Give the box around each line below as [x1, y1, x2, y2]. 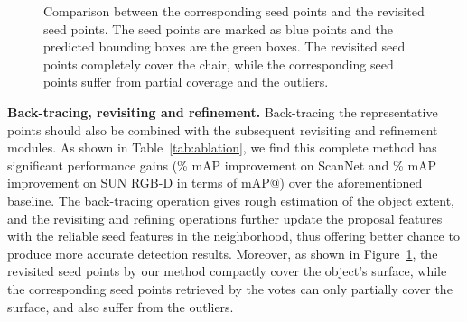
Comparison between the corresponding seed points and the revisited [43, 2, 425, 20]
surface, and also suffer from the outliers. [7, 297, 234, 316]
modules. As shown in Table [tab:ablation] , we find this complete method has [7, 138, 437, 157]
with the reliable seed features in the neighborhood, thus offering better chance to [7, 226, 460, 245]
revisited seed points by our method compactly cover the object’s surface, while [7, 262, 447, 281]
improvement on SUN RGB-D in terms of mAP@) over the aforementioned [7, 173, 423, 192]
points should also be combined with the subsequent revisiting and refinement [7, 120, 438, 139]
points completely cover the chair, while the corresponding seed [43, 54, 394, 73]
